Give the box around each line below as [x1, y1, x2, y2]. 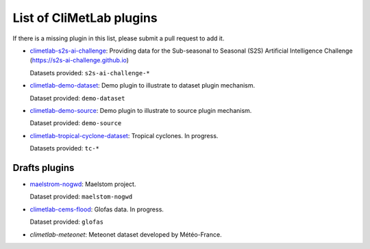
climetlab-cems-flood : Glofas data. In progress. [29, 205, 164, 213]
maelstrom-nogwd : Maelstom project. [29, 180, 136, 188]
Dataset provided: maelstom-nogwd [29, 192, 133, 201]
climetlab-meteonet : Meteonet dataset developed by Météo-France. [29, 230, 222, 239]
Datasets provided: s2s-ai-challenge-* [29, 68, 150, 77]
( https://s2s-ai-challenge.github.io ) [29, 56, 129, 64]
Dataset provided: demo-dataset [29, 94, 125, 102]
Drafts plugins [12, 161, 75, 174]
